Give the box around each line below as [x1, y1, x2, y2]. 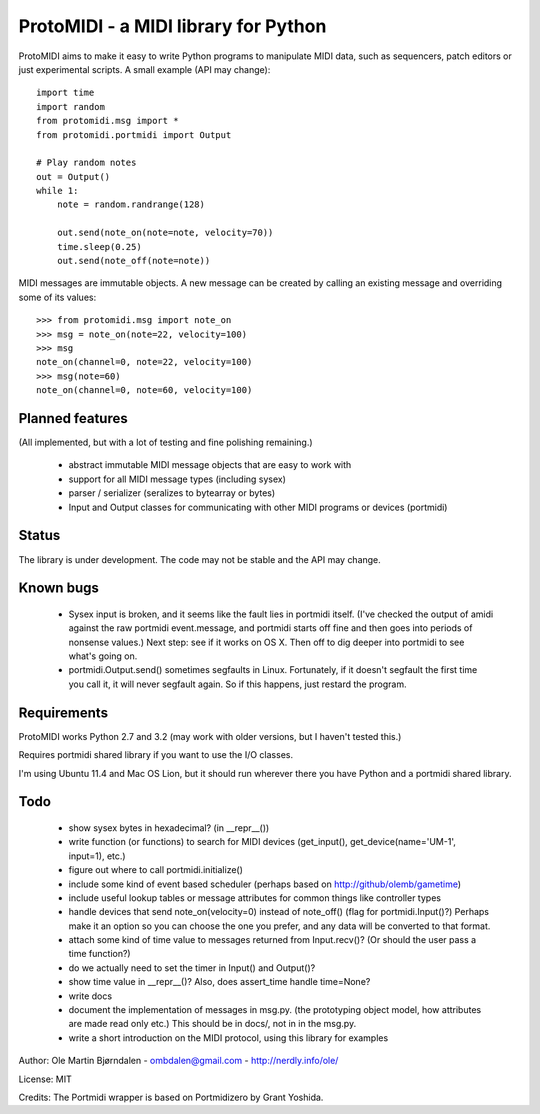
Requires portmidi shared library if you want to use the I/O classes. [18, 749, 294, 761]
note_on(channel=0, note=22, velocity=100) [36, 356, 253, 368]
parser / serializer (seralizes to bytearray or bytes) [68, 487, 276, 499]
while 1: [36, 185, 79, 197]
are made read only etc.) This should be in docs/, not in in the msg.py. [68, 1018, 357, 1030]
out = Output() [36, 171, 111, 182]
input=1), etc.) [68, 850, 126, 862]
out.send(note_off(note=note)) [56, 255, 211, 267]
